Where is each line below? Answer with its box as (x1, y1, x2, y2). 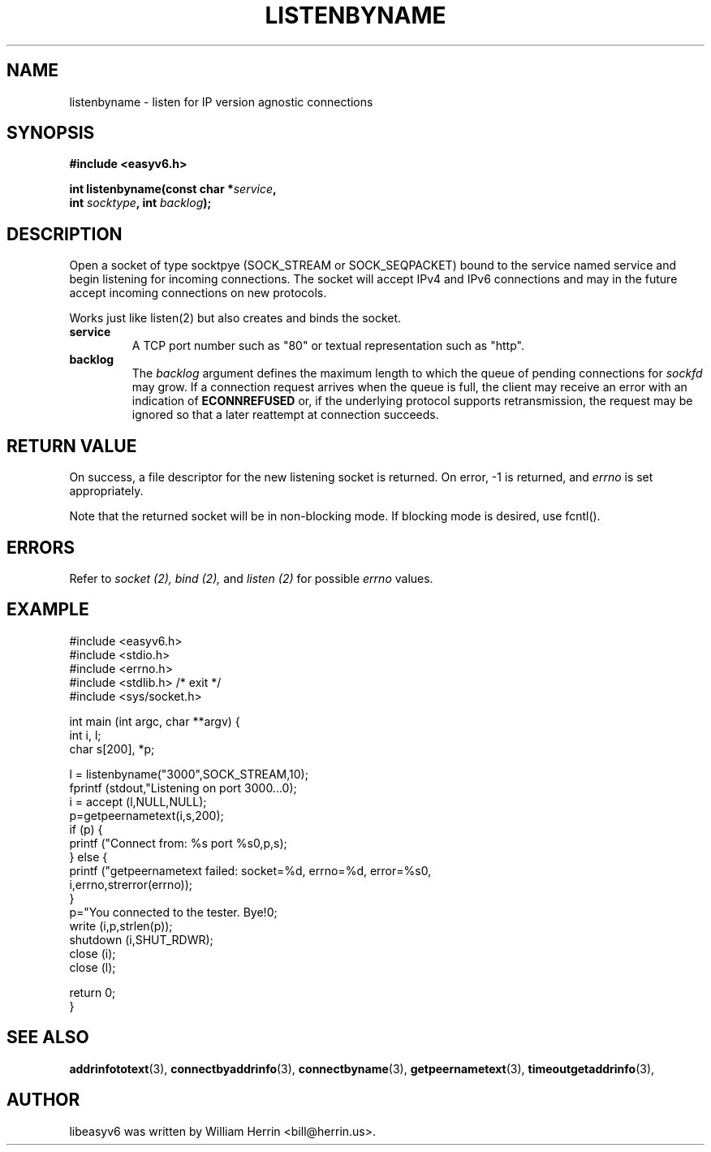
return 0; (69, 985, 116, 999)
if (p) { (69, 822, 103, 836)
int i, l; (69, 727, 101, 742)
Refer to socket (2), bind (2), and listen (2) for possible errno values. (69, 571, 433, 585)
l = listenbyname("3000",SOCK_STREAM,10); (69, 766, 308, 781)
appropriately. (69, 484, 144, 498)
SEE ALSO (6, 1027, 89, 1048)
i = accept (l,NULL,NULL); (69, 794, 207, 809)
